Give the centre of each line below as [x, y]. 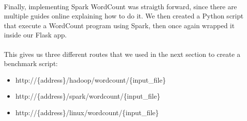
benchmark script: [31, 63]
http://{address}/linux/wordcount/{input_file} [87, 112]
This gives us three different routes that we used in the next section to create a [122, 54]
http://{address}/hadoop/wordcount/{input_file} [91, 79]
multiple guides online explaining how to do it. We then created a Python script [124, 16]
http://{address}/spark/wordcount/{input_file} [88, 96]
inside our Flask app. [35, 35]
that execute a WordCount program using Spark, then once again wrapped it [119, 25]
